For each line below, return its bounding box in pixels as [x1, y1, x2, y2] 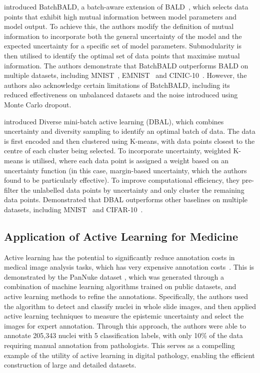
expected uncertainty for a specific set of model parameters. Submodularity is [4, 40, 241, 51]
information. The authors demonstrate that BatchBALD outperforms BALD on [4, 60, 248, 70]
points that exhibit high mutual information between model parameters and [4, 11, 237, 21]
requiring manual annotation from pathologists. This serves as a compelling [4, 340, 235, 351]
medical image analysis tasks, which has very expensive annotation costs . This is [4, 262, 254, 272]
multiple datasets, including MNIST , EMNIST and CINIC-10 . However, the [4, 70, 247, 80]
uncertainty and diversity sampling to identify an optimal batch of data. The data [4, 126, 255, 136]
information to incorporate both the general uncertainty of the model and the [4, 30, 242, 41]
